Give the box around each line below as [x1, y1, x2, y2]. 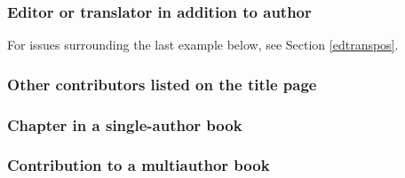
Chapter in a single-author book [7, 113, 242, 135]
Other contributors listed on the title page [7, 73, 317, 95]
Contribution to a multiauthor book [7, 154, 270, 176]
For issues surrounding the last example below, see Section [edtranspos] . [7, 35, 399, 54]
